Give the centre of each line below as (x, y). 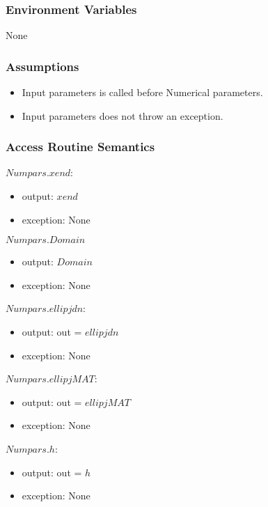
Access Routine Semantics (80, 147)
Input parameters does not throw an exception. (123, 115)
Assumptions (42, 66)
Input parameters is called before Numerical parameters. (142, 92)
